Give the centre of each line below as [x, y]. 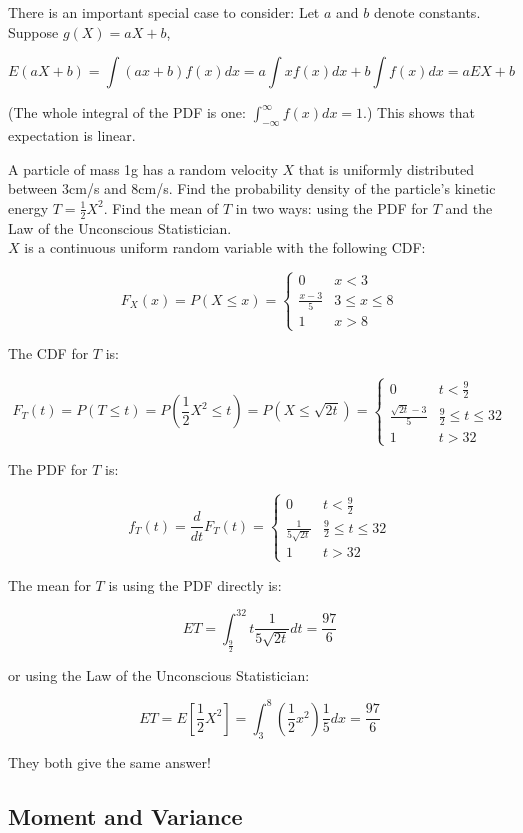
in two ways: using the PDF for [331, 207]
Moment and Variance [125, 815]
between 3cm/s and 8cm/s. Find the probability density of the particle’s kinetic [252, 188]
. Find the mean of [161, 207]
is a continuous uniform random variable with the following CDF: [225, 247]
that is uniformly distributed [386, 168]
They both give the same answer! [109, 761]
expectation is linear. [72, 134]
